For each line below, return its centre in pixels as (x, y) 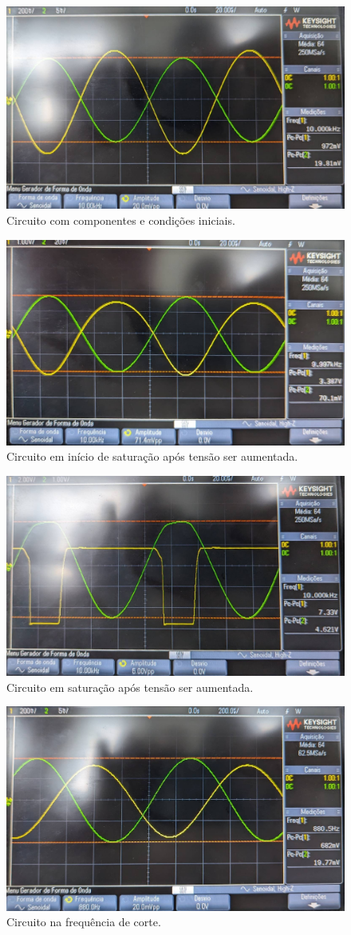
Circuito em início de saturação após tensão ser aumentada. (152, 456)
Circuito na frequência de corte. (84, 922)
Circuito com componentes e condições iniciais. (121, 220)
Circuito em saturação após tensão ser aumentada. (130, 687)
